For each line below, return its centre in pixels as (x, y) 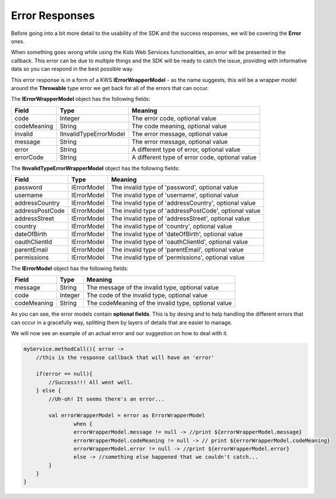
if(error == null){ (64, 374)
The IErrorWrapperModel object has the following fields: (81, 99)
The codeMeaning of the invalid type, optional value (159, 303)
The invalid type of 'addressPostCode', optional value (186, 211)
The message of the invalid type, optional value (153, 288)
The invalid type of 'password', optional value (175, 187)
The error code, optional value (174, 118)
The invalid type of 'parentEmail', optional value (177, 250)
